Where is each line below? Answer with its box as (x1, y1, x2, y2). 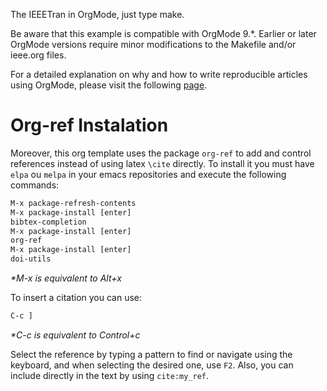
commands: (10, 179, 60, 191)
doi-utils (10, 254, 52, 264)
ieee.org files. (10, 49, 67, 61)
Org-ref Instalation (10, 114, 169, 137)
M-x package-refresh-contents (10, 198, 137, 208)
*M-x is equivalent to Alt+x (10, 272, 122, 284)
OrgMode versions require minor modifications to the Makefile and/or (10, 39, 297, 50)
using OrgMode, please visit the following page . (10, 79, 208, 91)
